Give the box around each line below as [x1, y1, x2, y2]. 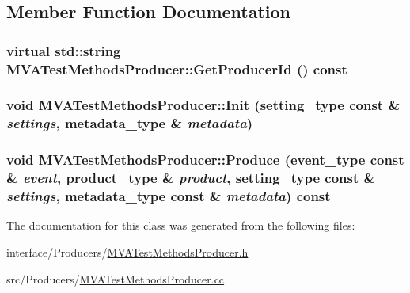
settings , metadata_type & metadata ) [6, 113, 253, 133]
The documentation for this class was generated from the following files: [6, 217, 355, 234]
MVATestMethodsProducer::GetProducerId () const [6, 59, 347, 78]
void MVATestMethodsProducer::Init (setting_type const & [6, 95, 401, 115]
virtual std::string [6, 40, 121, 60]
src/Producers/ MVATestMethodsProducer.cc [6, 270, 225, 287]
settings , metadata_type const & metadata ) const [6, 186, 331, 206]
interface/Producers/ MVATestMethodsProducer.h [6, 243, 249, 260]
